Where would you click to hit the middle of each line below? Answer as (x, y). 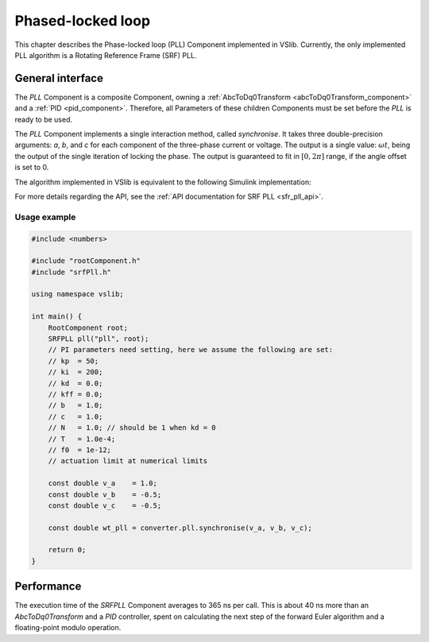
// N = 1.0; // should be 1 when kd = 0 (132, 428)
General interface (59, 78)
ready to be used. (44, 119)
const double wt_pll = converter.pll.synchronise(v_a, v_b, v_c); (180, 528)
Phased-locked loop (83, 21)
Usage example (45, 217)
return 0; (67, 550)
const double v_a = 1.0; (103, 483)
